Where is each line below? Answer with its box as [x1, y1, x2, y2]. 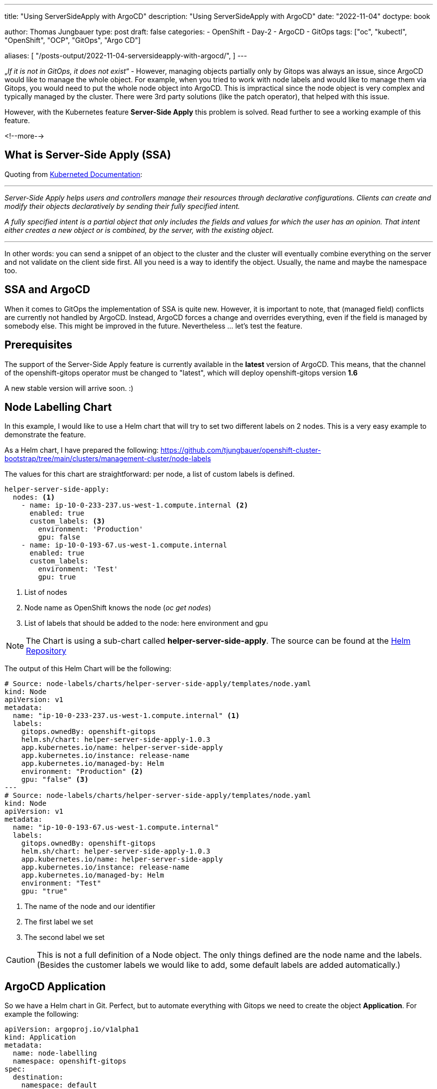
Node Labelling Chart [4, 400, 112, 413]
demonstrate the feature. [4, 430, 86, 439]
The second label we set [24, 933, 105, 942]
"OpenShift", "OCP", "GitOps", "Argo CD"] [4, 36, 141, 44]
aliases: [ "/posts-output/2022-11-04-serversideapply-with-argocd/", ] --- [4, 51, 247, 60]
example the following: [4, 1010, 79, 1019]
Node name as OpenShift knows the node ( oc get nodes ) [24, 603, 211, 612]
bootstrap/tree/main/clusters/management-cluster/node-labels [4, 454, 211, 463]
